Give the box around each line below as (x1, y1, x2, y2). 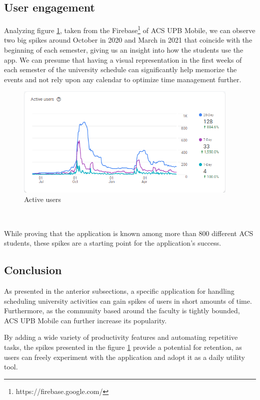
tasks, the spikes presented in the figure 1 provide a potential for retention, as (4, 341, 242, 352)
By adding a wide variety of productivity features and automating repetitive (4, 332, 238, 342)
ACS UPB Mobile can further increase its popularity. (4, 315, 167, 325)
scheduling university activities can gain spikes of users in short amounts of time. (4, 295, 252, 306)
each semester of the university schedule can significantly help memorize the (4, 64, 237, 75)
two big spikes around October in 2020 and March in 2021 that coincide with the (4, 35, 252, 45)
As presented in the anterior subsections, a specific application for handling (4, 285, 234, 296)
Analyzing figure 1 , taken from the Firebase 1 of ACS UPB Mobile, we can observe (4, 24, 255, 35)
